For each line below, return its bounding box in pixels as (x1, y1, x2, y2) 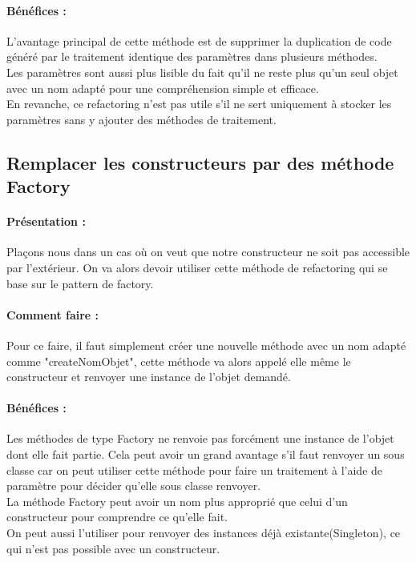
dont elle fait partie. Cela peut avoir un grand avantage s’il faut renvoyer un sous (6, 446, 405, 463)
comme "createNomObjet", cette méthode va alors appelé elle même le (6, 352, 351, 369)
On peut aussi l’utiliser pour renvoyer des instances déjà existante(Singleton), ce (6, 524, 401, 541)
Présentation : (6, 213, 86, 230)
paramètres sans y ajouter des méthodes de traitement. (6, 110, 277, 127)
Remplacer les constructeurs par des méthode (6, 150, 394, 175)
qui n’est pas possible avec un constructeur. (6, 540, 220, 556)
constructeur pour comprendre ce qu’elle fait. (6, 508, 228, 525)
